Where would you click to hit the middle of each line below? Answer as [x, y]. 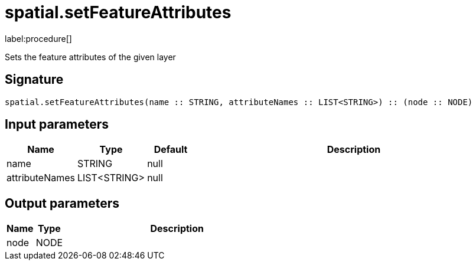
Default [171, 150]
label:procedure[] [38, 38]
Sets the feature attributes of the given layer [90, 57]
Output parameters [62, 203]
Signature [34, 80]
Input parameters [57, 125]
